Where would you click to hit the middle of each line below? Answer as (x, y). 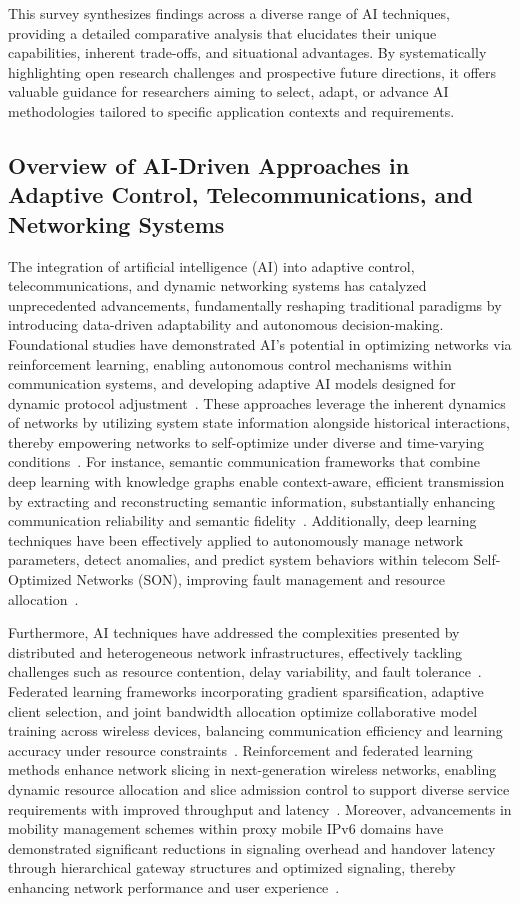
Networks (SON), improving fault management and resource (261, 579)
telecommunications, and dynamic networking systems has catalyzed (217, 285)
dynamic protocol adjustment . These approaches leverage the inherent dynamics (257, 402)
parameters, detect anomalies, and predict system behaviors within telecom (238, 559)
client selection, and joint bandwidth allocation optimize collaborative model (243, 710)
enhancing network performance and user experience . (174, 886)
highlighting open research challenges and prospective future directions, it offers (252, 71)
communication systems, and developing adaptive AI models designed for (232, 383)
